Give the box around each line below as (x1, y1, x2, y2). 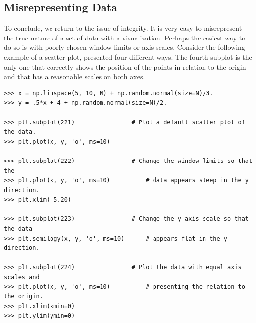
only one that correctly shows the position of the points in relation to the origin (4, 61, 246, 72)
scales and (4, 274, 40, 281)
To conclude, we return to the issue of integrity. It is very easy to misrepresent (4, 23, 242, 33)
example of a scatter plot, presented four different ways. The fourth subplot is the (4, 51, 252, 62)
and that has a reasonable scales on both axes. (4, 71, 145, 81)
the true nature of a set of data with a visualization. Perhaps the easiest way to (4, 32, 246, 42)
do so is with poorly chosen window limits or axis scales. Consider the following (4, 42, 245, 52)
